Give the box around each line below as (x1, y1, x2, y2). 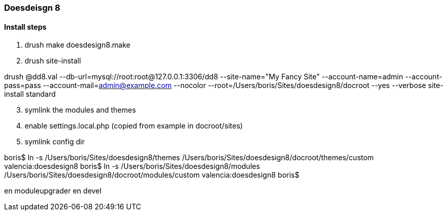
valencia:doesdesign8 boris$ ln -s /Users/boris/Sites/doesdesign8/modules (4, 162, 260, 171)
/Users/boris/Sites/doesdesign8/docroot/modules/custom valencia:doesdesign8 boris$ (4, 170, 299, 180)
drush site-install (25, 56, 81, 66)
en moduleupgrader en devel (4, 186, 101, 196)
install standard (4, 90, 56, 99)
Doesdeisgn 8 (4, 3, 60, 13)
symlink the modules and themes (25, 105, 136, 115)
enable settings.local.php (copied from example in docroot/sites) (25, 121, 243, 131)
